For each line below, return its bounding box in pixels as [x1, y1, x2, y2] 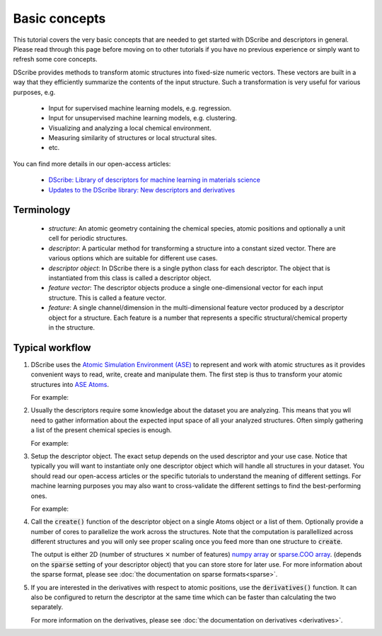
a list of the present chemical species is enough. [30, 426, 173, 434]
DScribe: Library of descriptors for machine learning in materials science [48, 175, 261, 184]
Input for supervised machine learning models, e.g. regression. [48, 103, 232, 112]
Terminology [13, 204, 71, 216]
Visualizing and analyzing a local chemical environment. [48, 124, 212, 132]
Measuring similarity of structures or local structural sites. [48, 134, 217, 142]
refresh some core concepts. [13, 55, 98, 64]
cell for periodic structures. [48, 234, 128, 243]
